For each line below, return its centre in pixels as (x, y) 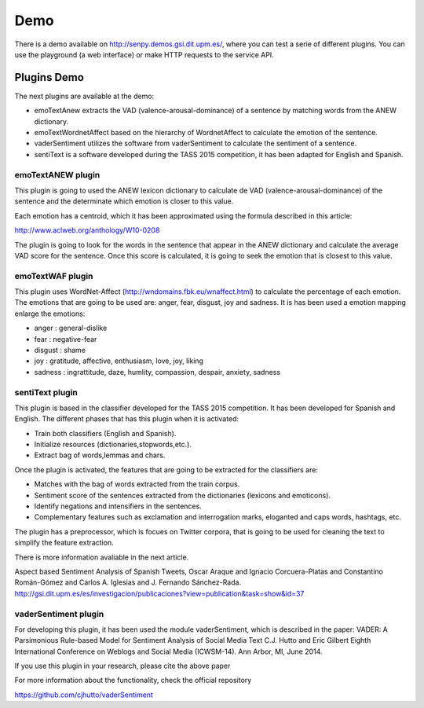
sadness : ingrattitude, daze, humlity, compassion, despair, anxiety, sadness (157, 372)
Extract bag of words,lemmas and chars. (100, 455)
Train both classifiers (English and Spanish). (105, 433)
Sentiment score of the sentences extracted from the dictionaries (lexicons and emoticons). (183, 495)
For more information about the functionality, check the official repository (133, 680)
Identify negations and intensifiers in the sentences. (118, 506)
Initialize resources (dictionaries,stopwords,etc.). (113, 445)
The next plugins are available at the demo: (84, 96)
